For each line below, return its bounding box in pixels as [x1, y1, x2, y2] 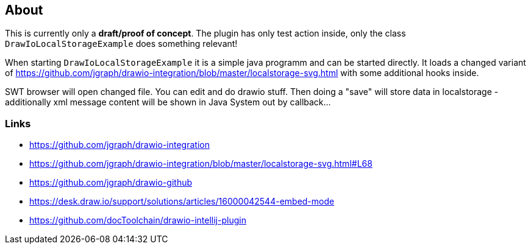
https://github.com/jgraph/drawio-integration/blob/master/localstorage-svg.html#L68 [29, 158, 372, 169]
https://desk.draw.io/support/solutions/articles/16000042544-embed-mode [29, 196, 335, 207]
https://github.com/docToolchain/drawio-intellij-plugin [29, 215, 246, 226]
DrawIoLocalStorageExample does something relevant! [5, 38, 238, 49]
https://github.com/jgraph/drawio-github [29, 177, 193, 188]
